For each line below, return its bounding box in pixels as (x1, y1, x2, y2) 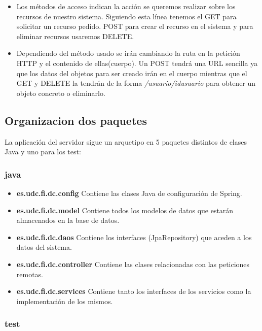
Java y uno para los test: (5, 146, 81, 157)
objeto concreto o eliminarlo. (16, 87, 105, 98)
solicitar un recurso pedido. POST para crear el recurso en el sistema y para (16, 21, 253, 31)
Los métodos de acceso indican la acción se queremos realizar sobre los (16, 1, 236, 11)
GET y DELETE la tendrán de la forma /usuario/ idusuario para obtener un (16, 78, 256, 88)
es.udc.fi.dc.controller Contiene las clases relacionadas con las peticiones (16, 258, 250, 269)
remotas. (16, 269, 44, 279)
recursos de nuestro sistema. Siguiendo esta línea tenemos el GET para (16, 11, 237, 21)
